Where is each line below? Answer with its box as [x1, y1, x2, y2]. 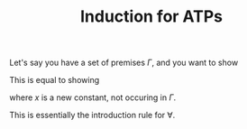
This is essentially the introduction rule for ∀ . [9, 110, 176, 121]
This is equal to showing [9, 75, 100, 86]
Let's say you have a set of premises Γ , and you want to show [9, 57, 239, 69]
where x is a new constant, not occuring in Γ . [9, 92, 177, 103]
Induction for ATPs [79, 6, 224, 27]
